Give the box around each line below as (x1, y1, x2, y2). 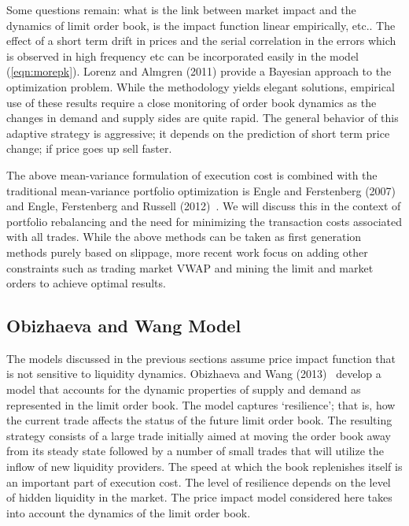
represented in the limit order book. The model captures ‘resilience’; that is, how (6, 396, 396, 413)
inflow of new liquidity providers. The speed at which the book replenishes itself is (6, 458, 403, 475)
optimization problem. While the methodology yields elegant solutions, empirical (6, 78, 395, 94)
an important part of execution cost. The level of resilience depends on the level (6, 473, 391, 490)
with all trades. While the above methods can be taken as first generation (6, 228, 362, 245)
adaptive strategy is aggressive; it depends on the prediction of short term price (6, 124, 390, 141)
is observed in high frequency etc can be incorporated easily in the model (6, 47, 359, 64)
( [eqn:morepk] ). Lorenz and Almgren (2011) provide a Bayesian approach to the (6, 63, 392, 80)
